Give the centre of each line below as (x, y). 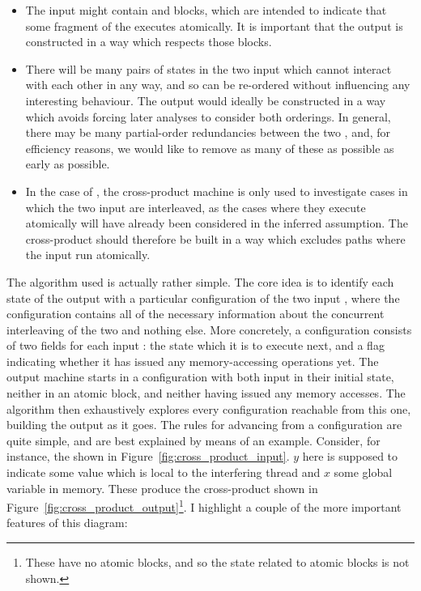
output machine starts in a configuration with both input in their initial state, (200, 377)
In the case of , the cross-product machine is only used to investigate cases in (217, 191)
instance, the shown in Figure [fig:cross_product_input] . (148, 456)
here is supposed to (350, 456)
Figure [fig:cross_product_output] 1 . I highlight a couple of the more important (204, 506)
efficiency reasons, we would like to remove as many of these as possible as (210, 148)
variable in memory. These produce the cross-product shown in (162, 488)
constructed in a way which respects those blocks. (149, 42)
